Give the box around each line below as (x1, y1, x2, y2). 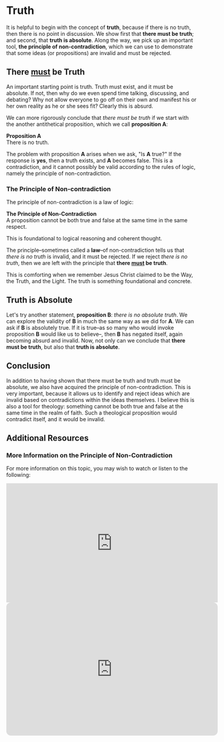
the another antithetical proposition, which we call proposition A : (6, 120, 168, 128)
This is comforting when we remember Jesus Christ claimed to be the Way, (6, 271, 193, 278)
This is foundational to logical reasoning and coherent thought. (6, 235, 162, 242)
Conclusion (6, 361, 51, 371)
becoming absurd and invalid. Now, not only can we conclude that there (6, 337, 186, 344)
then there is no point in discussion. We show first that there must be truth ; (6, 30, 194, 37)
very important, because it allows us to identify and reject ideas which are (6, 390, 190, 397)
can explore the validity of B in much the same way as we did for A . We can (6, 317, 194, 324)
